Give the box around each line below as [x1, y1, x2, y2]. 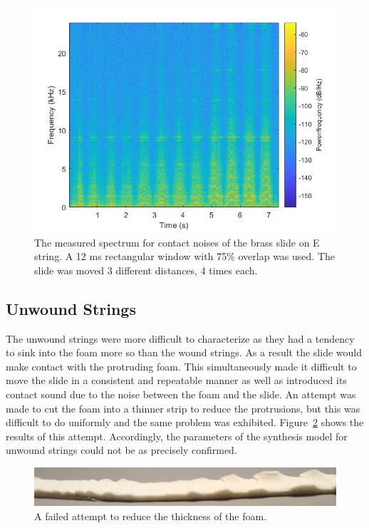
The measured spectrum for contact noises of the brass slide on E [34, 234, 320, 249]
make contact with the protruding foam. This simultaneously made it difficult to [6, 358, 357, 373]
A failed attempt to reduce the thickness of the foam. [34, 508, 267, 523]
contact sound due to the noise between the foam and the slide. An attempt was [6, 386, 356, 401]
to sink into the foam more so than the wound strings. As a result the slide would [6, 345, 362, 360]
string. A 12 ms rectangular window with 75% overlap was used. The [34, 249, 335, 264]
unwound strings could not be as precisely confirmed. [6, 442, 237, 457]
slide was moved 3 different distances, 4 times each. [34, 262, 258, 277]
